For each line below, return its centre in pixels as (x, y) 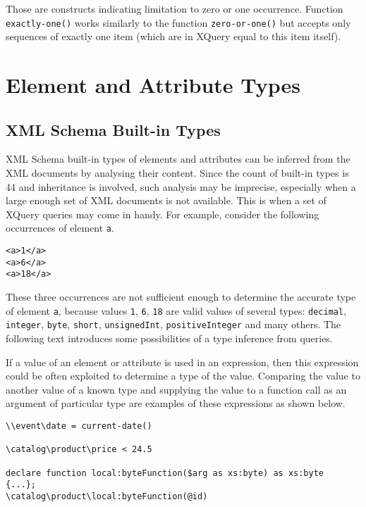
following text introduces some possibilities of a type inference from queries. (169, 338)
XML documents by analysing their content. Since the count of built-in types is (177, 173)
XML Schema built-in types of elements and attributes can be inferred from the (178, 159)
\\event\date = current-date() (79, 426)
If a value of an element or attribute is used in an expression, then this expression (182, 362)
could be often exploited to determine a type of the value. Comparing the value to (183, 376)
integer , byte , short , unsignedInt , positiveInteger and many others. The (173, 324)
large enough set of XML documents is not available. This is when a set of (166, 200)
